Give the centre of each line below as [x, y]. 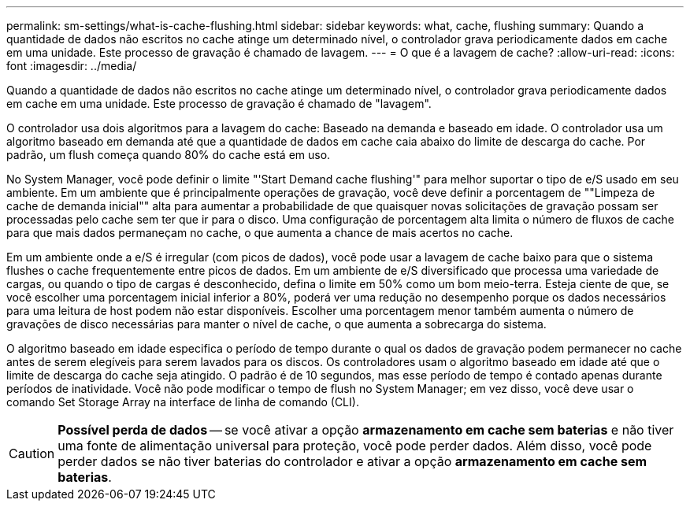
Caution [32, 453]
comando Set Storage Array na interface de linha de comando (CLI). [183, 402]
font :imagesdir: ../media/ [72, 66]
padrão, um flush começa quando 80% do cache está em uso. [169, 155]
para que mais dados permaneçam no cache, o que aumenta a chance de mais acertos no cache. [260, 233]
